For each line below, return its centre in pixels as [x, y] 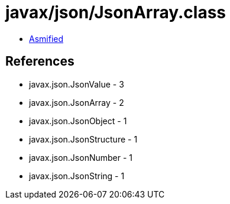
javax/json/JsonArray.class [116, 12]
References [40, 61]
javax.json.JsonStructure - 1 [83, 139]
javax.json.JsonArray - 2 [77, 102]
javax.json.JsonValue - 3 [77, 84]
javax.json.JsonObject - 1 [78, 121]
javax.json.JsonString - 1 [77, 176]
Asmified [46, 38]
